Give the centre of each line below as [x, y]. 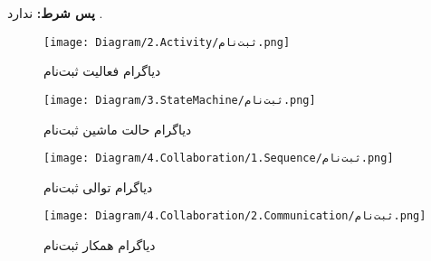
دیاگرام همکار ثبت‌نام [100, 245]
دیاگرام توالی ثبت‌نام [98, 186]
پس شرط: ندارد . [55, 13]
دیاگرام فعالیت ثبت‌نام [102, 71]
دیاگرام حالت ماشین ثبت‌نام [118, 129]
